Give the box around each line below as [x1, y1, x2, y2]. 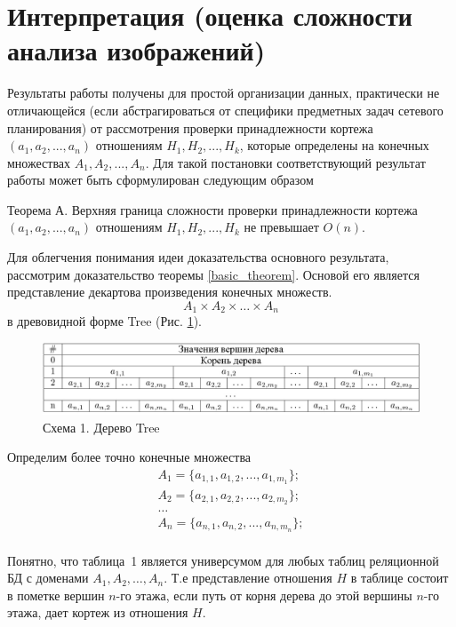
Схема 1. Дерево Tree [43, 417, 160, 436]
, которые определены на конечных [239, 136, 429, 155]
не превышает [244, 218, 319, 236]
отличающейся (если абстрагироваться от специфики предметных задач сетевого [7, 100, 444, 119]
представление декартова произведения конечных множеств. [7, 282, 332, 301]
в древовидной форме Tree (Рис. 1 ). [7, 312, 202, 330]
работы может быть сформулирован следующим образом [7, 171, 314, 189]
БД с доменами [7, 568, 89, 587]
